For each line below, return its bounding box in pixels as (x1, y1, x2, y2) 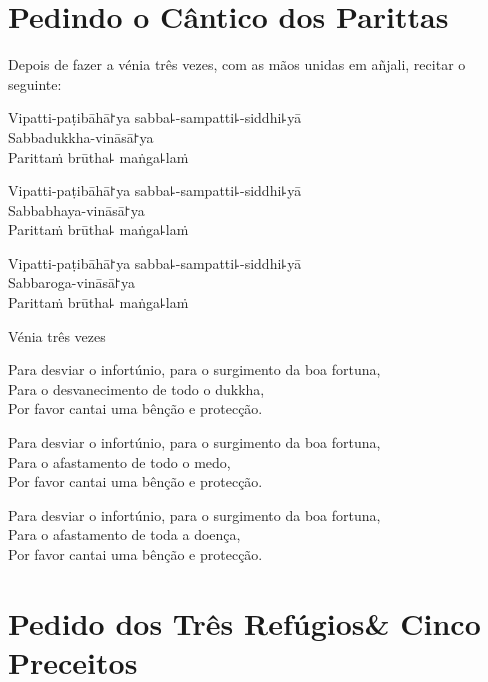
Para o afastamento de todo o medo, (8, 451, 231, 472)
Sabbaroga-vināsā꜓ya (8, 272, 135, 293)
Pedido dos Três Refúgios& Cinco (8, 602, 481, 643)
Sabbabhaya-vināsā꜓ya (8, 199, 145, 220)
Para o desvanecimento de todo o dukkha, (8, 378, 265, 399)
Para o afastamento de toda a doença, (8, 524, 241, 545)
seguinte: (8, 73, 62, 94)
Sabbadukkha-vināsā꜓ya (8, 126, 154, 147)
